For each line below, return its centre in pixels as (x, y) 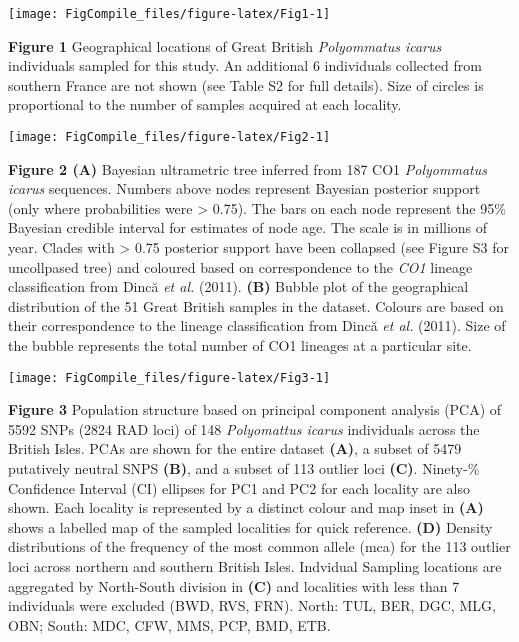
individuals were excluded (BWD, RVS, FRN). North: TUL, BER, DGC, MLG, (252, 605)
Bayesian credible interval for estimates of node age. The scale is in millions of (248, 227)
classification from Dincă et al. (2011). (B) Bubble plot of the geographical (238, 286)
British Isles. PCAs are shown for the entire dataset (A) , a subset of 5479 (235, 448)
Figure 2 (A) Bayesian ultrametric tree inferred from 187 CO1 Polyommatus (247, 168)
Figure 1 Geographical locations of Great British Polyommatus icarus (225, 45)
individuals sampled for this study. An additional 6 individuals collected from (245, 65)
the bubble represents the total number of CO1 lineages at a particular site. (240, 345)
